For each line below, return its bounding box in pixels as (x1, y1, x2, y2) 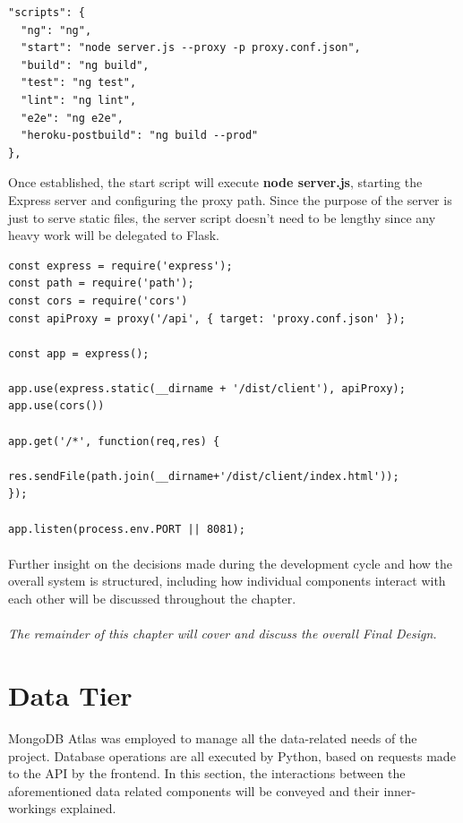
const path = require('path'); (8, 277, 194, 290)
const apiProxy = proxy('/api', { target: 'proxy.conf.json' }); (8, 312, 406, 325)
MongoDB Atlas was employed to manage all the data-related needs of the (8, 728, 417, 747)
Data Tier (8, 676, 133, 713)
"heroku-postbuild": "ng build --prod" (21, 129, 259, 142)
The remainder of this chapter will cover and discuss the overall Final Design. (8, 624, 437, 643)
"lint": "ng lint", (21, 93, 137, 107)
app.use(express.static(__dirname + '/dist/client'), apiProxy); (8, 381, 406, 395)
